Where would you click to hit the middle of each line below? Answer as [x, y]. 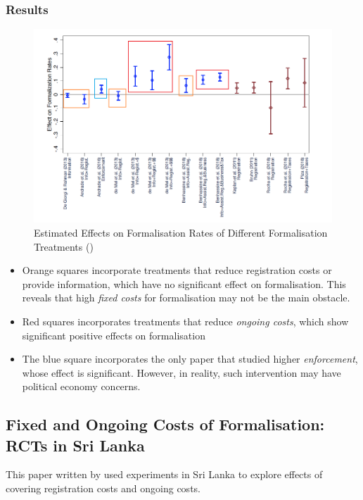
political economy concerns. [81, 386]
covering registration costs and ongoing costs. [103, 488]
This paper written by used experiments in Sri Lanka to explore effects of [164, 474]
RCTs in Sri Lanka [75, 445]
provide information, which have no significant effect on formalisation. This [184, 283]
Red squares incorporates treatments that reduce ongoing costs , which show [185, 321]
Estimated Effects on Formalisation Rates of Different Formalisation [181, 232]
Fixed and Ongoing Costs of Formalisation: [165, 424]
